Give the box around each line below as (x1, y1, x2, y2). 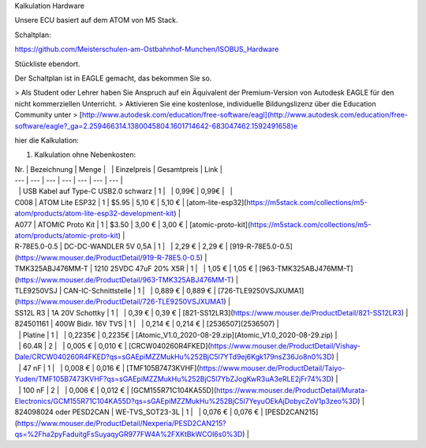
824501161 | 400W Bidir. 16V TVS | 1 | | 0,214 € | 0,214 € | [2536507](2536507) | (14, 319, 279, 329)
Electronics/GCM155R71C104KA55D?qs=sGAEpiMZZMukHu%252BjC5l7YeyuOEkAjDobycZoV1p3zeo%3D (14, 396, 358, 405)
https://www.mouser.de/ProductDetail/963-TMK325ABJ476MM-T (17, 274, 232, 284)
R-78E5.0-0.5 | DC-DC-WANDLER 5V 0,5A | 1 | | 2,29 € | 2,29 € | (14, 241, 229, 252)
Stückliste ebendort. (14, 59, 80, 69)
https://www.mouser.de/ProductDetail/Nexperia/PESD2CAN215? (17, 418, 226, 427)
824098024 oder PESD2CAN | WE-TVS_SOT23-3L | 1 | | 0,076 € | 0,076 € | (14, 407, 263, 417)
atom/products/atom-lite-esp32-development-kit (14, 209, 174, 218)
